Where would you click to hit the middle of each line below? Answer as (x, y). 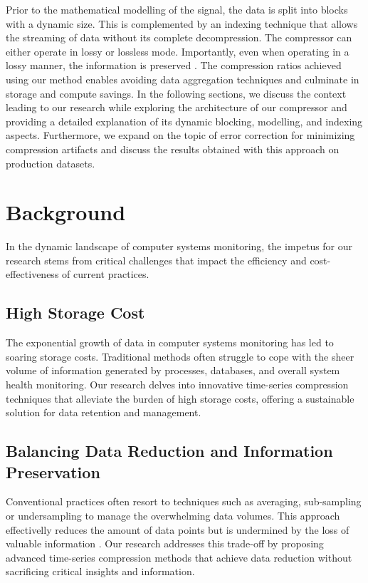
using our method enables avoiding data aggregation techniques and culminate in (183, 79)
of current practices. (106, 274)
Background (66, 212)
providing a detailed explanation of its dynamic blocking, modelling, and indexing (184, 121)
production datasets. (51, 163)
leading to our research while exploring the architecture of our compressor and (177, 107)
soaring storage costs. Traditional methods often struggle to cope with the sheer (180, 356)
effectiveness (32, 274)
